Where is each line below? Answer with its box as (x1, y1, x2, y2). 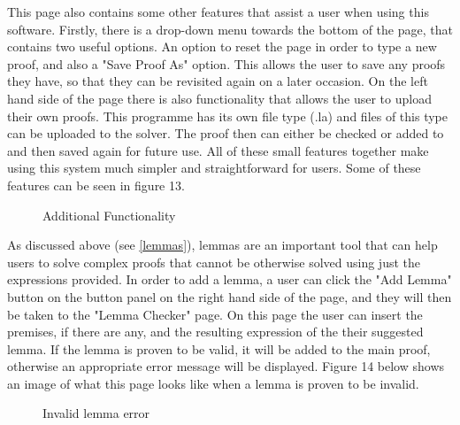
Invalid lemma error (42, 404, 150, 422)
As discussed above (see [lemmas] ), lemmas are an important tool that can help (7, 236, 438, 254)
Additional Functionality (42, 205, 176, 224)
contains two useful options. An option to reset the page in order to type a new (7, 37, 437, 56)
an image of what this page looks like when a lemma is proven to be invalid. (7, 374, 419, 392)
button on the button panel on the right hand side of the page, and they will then (7, 287, 452, 305)
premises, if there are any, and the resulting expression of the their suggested (7, 322, 424, 341)
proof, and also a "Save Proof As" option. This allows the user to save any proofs (7, 54, 446, 73)
